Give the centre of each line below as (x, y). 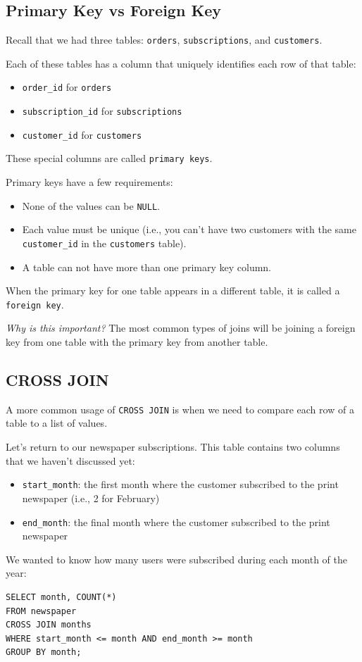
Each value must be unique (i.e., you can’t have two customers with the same (189, 229)
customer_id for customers (82, 134)
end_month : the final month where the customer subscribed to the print (176, 522)
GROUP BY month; (44, 652)
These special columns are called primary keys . (109, 158)
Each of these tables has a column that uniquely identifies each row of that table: (181, 63)
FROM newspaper (41, 611)
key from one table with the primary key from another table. (137, 342)
